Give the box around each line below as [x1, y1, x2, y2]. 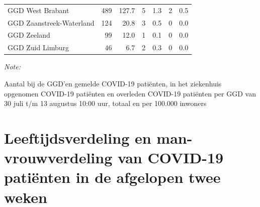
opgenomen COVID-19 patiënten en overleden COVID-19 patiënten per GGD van [4, 88, 256, 98]
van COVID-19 [117, 147, 224, 168]
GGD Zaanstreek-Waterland [8, 17, 95, 28]
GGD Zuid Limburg [8, 42, 69, 53]
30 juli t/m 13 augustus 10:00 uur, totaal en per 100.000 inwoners [4, 98, 207, 109]
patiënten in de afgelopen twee [4, 167, 221, 187]
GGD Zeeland [8, 30, 50, 40]
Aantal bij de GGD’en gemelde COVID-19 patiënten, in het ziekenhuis [4, 78, 222, 88]
